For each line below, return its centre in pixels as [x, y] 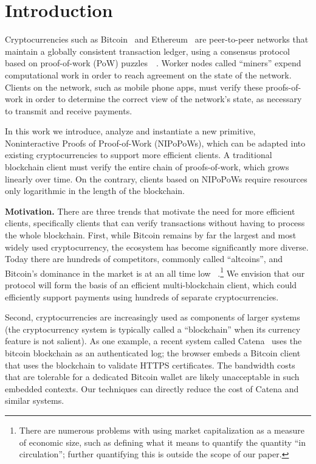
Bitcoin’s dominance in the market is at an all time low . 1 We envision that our [155, 272]
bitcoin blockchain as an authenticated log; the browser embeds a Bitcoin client [153, 353]
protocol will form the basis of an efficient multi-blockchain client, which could [151, 285]
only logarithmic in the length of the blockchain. [95, 191]
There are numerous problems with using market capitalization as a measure [162, 430]
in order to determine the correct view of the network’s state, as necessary [164, 99]
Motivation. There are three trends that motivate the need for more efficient [150, 211]
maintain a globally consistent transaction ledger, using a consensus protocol [147, 51]
